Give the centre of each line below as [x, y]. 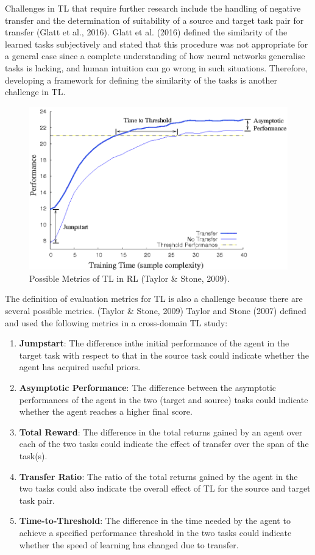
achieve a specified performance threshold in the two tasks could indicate [155, 532]
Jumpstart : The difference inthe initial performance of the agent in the [154, 343]
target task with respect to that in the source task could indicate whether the [164, 355]
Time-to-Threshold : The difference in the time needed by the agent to [155, 521]
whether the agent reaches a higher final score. [106, 411]
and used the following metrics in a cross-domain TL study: [116, 322]
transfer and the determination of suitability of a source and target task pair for [154, 20]
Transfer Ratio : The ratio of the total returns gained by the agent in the [158, 476]
